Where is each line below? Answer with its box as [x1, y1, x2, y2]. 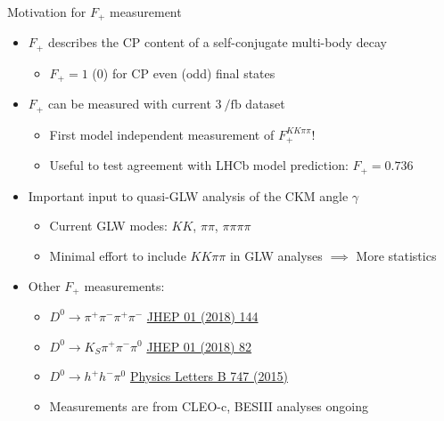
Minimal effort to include [49, 246, 186, 264]
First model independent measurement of [49, 125, 275, 143]
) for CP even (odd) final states [103, 63, 275, 82]
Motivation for [7, 3, 86, 20]
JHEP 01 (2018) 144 [146, 306, 259, 325]
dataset [245, 94, 285, 113]
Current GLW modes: [49, 216, 168, 235]
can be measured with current [47, 94, 211, 113]
